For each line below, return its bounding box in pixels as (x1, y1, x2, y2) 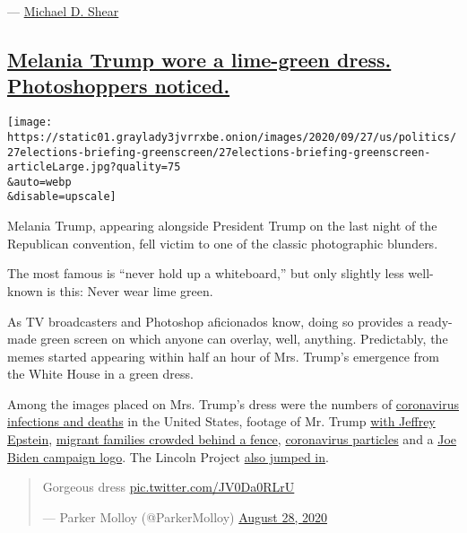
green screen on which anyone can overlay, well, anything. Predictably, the (40, 329, 448, 348)
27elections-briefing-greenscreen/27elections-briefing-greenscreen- (7, 145, 431, 159)
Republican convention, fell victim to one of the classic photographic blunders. (7, 233, 438, 252)
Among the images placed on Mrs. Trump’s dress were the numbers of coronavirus (7, 394, 460, 413)
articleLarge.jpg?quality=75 (7, 161, 181, 174)
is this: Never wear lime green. (47, 281, 213, 300)
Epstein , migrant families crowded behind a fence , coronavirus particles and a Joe (7, 430, 457, 449)
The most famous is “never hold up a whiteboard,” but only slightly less (7, 264, 404, 283)
